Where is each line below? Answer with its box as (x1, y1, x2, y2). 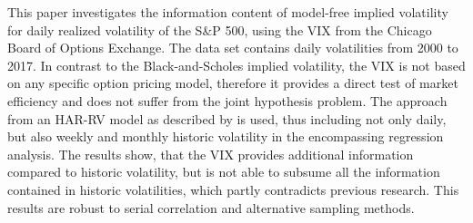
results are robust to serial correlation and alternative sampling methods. (7, 198, 415, 217)
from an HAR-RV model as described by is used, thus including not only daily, (7, 109, 447, 128)
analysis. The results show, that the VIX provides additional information (7, 144, 414, 163)
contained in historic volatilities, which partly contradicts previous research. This (7, 179, 459, 199)
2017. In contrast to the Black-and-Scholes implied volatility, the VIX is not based (7, 55, 466, 74)
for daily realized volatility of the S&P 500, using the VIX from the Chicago (7, 20, 432, 39)
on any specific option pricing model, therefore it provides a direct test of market (7, 73, 458, 92)
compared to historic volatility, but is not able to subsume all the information (7, 162, 440, 181)
